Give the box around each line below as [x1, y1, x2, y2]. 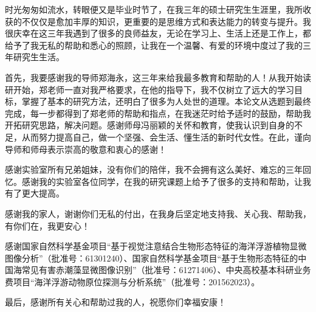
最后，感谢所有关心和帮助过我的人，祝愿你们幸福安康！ [5, 296, 226, 308]
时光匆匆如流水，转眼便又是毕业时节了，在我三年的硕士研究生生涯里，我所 [5, 3, 303, 15]
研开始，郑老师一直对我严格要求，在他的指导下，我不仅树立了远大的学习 [5, 83, 294, 95]
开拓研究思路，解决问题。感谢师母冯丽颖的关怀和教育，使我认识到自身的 [5, 119, 294, 131]
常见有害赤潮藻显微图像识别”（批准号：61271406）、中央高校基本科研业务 [21, 263, 311, 276]
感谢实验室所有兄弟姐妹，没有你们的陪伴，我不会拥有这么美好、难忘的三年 [5, 163, 303, 176]
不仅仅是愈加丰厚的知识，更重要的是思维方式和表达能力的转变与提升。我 [21, 15, 311, 27]
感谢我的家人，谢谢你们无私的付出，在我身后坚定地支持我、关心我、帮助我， [5, 207, 311, 220]
